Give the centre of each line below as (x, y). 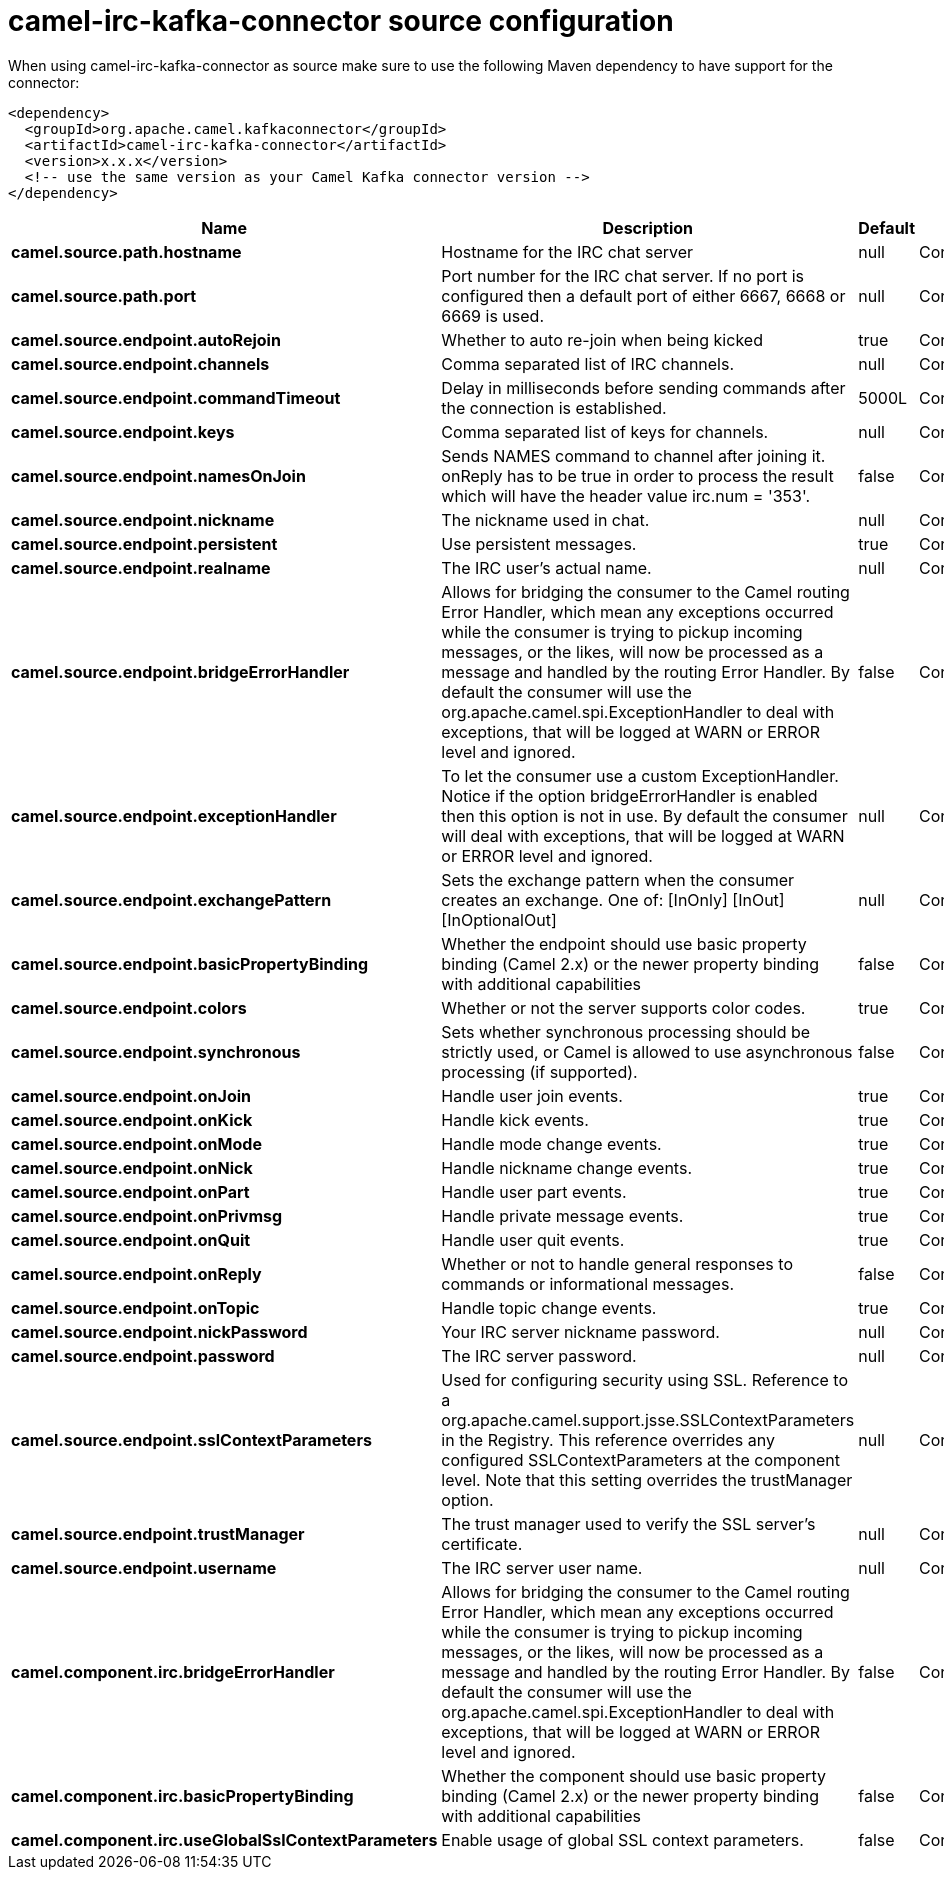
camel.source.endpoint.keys (123, 431)
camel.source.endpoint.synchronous (156, 1051)
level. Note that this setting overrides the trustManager (647, 1479)
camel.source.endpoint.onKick (132, 1119)
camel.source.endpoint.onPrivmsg (147, 1215)
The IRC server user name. (542, 1567)
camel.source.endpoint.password (143, 1355)
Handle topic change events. (549, 1307)
